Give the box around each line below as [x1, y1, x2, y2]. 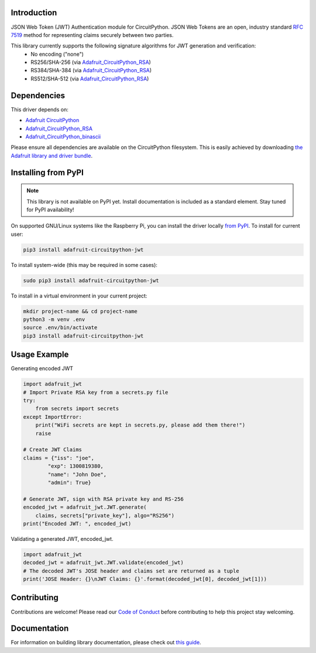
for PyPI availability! [26, 206, 74, 213]
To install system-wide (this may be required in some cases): [11, 261, 158, 268]
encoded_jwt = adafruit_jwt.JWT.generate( [23, 504, 147, 510]
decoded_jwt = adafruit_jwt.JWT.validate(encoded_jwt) [23, 559, 184, 566]
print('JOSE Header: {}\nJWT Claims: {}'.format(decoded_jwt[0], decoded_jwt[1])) [23, 576, 267, 583]
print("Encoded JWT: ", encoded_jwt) [23, 520, 132, 527]
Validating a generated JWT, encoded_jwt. [11, 535, 114, 542]
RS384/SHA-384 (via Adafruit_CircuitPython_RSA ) [30, 67, 152, 74]
